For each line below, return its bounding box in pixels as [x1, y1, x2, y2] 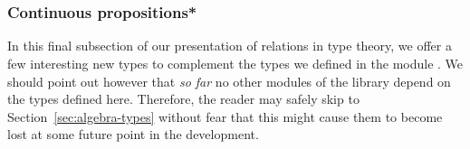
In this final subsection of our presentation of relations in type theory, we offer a [7, 36, 452, 55]
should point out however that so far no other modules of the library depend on [7, 71, 451, 90]
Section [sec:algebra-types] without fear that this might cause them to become [7, 107, 443, 126]
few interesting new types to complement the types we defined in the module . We [7, 54, 464, 72]
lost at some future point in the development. [7, 125, 259, 144]
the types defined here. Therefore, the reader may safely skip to [7, 89, 360, 108]
